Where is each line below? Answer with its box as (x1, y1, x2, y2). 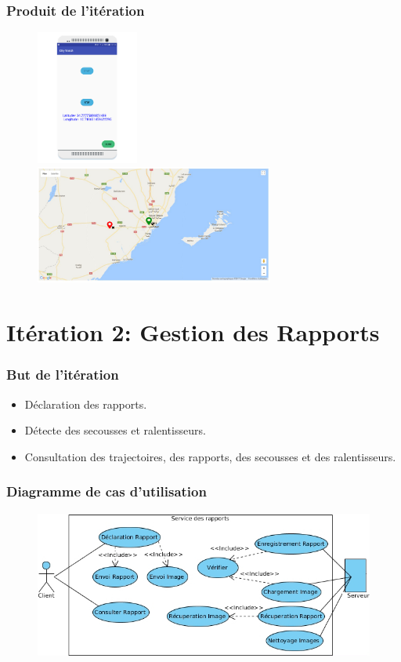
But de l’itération (6, 365, 119, 384)
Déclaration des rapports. (24, 395, 147, 412)
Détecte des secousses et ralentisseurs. (24, 422, 206, 438)
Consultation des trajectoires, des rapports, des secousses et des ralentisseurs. (24, 448, 396, 464)
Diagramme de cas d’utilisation (6, 482, 207, 501)
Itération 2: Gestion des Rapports (6, 316, 380, 348)
